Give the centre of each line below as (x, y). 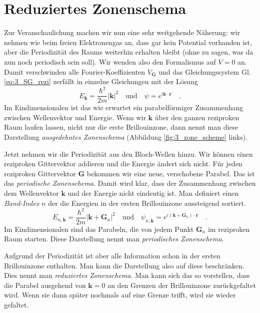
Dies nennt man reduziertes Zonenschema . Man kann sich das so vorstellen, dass (127, 275)
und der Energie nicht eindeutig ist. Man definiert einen (153, 193)
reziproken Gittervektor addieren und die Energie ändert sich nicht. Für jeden (123, 164)
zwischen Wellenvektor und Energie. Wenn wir (75, 117)
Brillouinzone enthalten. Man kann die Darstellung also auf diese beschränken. (124, 265)
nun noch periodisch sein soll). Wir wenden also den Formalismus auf (110, 61)
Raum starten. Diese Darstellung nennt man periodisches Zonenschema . (114, 239)
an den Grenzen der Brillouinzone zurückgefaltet (182, 285)
